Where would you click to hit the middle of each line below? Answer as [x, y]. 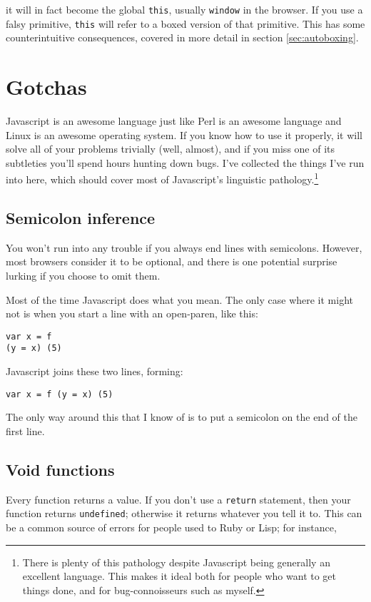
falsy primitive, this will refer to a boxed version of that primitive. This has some [185, 23]
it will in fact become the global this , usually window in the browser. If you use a [184, 9]
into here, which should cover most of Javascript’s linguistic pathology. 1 [162, 178]
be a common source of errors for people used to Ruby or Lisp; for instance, [171, 527]
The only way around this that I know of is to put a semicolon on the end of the [182, 417]
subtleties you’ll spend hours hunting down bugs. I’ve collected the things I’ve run [185, 162]
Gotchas [46, 87]
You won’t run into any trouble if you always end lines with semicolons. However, [184, 247]
